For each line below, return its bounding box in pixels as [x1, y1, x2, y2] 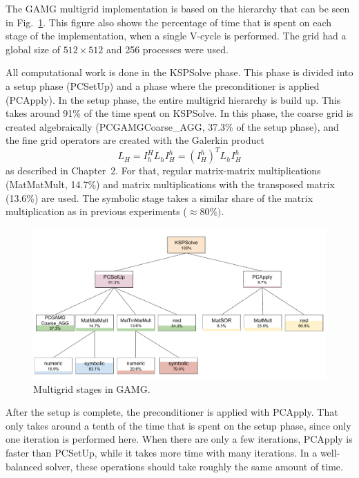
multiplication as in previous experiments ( [6, 204, 187, 219]
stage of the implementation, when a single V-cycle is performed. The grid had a [6, 28, 347, 43]
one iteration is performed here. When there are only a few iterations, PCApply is [6, 432, 353, 446]
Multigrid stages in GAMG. [33, 381, 151, 396]
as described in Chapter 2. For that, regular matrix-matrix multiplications [6, 163, 321, 178]
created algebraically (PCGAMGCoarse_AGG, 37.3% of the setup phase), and [6, 119, 339, 134]
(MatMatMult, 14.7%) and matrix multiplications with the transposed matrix [6, 177, 335, 192]
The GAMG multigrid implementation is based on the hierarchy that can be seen [6, 1, 350, 15]
